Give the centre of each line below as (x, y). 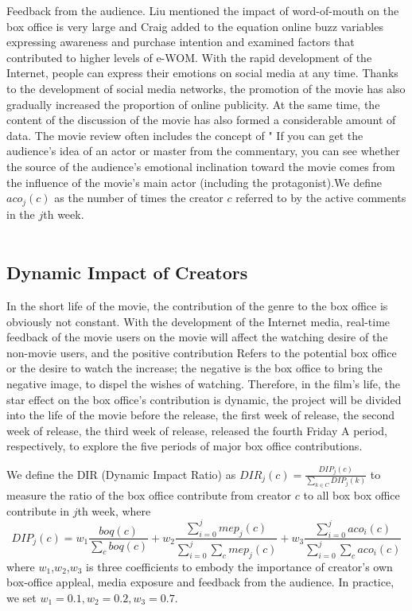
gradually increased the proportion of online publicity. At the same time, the (193, 104)
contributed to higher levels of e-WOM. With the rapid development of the (189, 57)
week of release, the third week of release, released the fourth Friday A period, (197, 430)
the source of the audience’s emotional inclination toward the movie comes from (201, 166)
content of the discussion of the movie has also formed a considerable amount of (201, 120)
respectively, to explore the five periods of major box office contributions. (185, 446)
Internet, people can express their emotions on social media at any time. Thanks (202, 73)
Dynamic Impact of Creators (127, 272)
